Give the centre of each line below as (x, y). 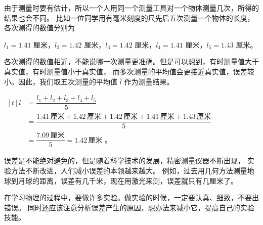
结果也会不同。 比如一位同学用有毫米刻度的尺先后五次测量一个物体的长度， (129, 17)
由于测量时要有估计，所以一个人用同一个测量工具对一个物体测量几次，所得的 (131, 8)
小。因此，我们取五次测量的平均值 (61, 81)
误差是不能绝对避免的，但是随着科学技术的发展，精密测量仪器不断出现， (124, 161)
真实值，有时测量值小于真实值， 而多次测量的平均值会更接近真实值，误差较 (129, 71)
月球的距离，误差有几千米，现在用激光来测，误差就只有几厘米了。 (128, 180)
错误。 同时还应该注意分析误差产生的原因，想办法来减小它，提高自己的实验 (129, 207)
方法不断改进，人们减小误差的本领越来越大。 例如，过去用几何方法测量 (129, 171)
